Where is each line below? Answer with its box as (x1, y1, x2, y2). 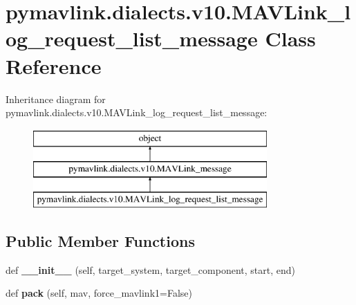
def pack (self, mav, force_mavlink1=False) (6, 286, 192, 300)
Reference (6, 51, 102, 80)
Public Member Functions (6, 230, 195, 252)
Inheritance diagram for (6, 91, 106, 106)
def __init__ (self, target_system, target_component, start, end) (6, 262, 295, 277)
